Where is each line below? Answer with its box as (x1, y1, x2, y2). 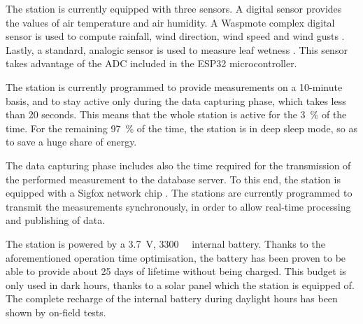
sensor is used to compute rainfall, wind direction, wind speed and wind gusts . (6, 29, 345, 43)
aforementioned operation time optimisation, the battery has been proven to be (6, 250, 346, 265)
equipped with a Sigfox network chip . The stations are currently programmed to (6, 185, 353, 200)
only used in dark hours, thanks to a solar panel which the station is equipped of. (6, 277, 355, 292)
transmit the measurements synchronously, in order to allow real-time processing (6, 199, 351, 213)
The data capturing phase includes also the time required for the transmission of (6, 157, 351, 172)
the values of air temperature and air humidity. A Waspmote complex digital (6, 15, 335, 29)
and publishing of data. (6, 213, 106, 227)
